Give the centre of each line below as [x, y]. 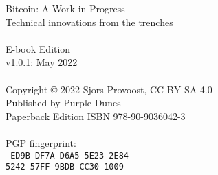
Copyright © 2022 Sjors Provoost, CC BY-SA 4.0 [109, 89]
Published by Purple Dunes [63, 103]
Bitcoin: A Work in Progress [65, 8]
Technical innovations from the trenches [89, 22]
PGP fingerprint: [41, 142]
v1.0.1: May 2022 [42, 62]
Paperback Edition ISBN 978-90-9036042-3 [96, 116]
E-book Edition [38, 48]
